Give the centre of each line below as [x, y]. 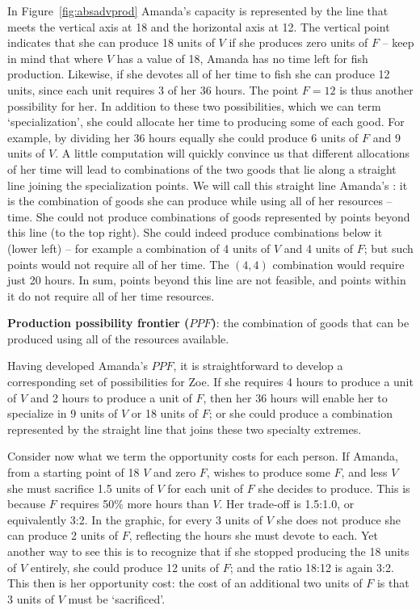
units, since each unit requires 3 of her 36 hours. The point [153, 89]
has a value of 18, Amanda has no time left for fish [242, 58]
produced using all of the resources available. [118, 338]
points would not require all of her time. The [118, 264]
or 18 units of [164, 413]
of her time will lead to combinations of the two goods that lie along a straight [202, 168]
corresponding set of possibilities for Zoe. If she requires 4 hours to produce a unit [210, 382]
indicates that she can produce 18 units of [111, 42]
